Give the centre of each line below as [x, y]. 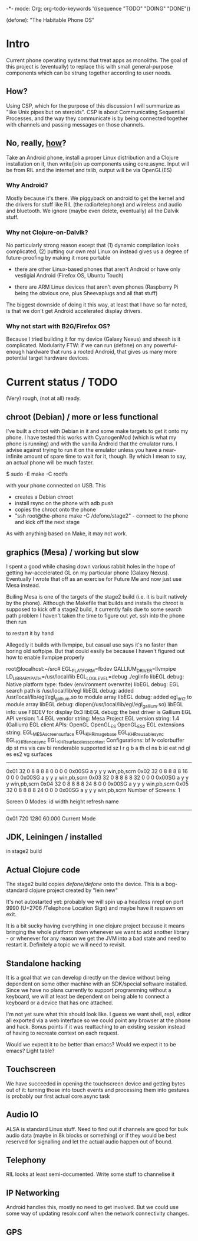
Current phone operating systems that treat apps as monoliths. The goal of [97, 60]
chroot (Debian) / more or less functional [82, 417]
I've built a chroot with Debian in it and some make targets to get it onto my [97, 431]
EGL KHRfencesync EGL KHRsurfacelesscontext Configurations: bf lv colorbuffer [95, 741]
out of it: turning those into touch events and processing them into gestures [98, 1090]
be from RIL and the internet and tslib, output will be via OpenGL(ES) [89, 170]
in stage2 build [24, 851]
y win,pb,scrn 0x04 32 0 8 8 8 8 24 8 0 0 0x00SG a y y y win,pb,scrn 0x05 [97, 784]
